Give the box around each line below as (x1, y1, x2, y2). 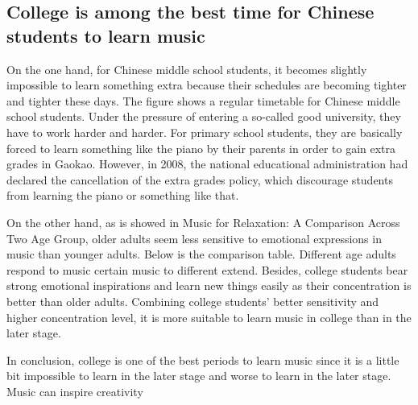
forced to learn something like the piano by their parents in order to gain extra (6, 139, 396, 156)
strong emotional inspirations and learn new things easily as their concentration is (6, 277, 412, 294)
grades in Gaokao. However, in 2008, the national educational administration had (6, 155, 408, 172)
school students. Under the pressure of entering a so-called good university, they (6, 108, 401, 125)
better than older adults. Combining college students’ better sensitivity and (6, 292, 379, 309)
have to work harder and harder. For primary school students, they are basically (6, 123, 403, 140)
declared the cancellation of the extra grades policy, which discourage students (6, 171, 393, 188)
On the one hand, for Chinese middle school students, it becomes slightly (6, 60, 367, 77)
